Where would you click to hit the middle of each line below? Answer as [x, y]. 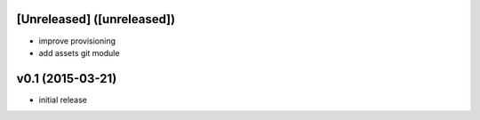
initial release [63, 100]
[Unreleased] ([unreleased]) [96, 19]
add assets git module [79, 52]
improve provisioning [77, 41]
